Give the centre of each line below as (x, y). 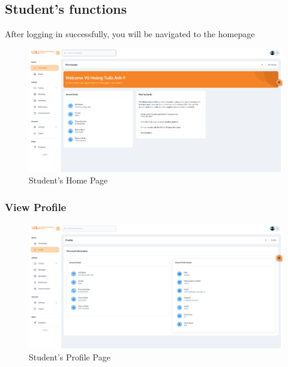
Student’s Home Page (68, 180)
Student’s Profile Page (70, 357)
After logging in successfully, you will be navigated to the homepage (130, 34)
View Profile (36, 207)
